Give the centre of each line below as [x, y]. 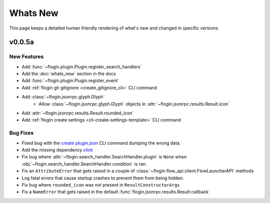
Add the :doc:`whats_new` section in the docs [69, 74]
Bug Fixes [21, 133]
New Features [26, 56]
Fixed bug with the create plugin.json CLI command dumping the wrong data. [101, 143]
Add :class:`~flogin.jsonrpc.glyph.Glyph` [63, 97]
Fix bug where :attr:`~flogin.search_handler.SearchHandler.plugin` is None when [104, 157]
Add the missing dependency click [57, 149]
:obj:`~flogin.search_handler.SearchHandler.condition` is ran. [84, 164]
